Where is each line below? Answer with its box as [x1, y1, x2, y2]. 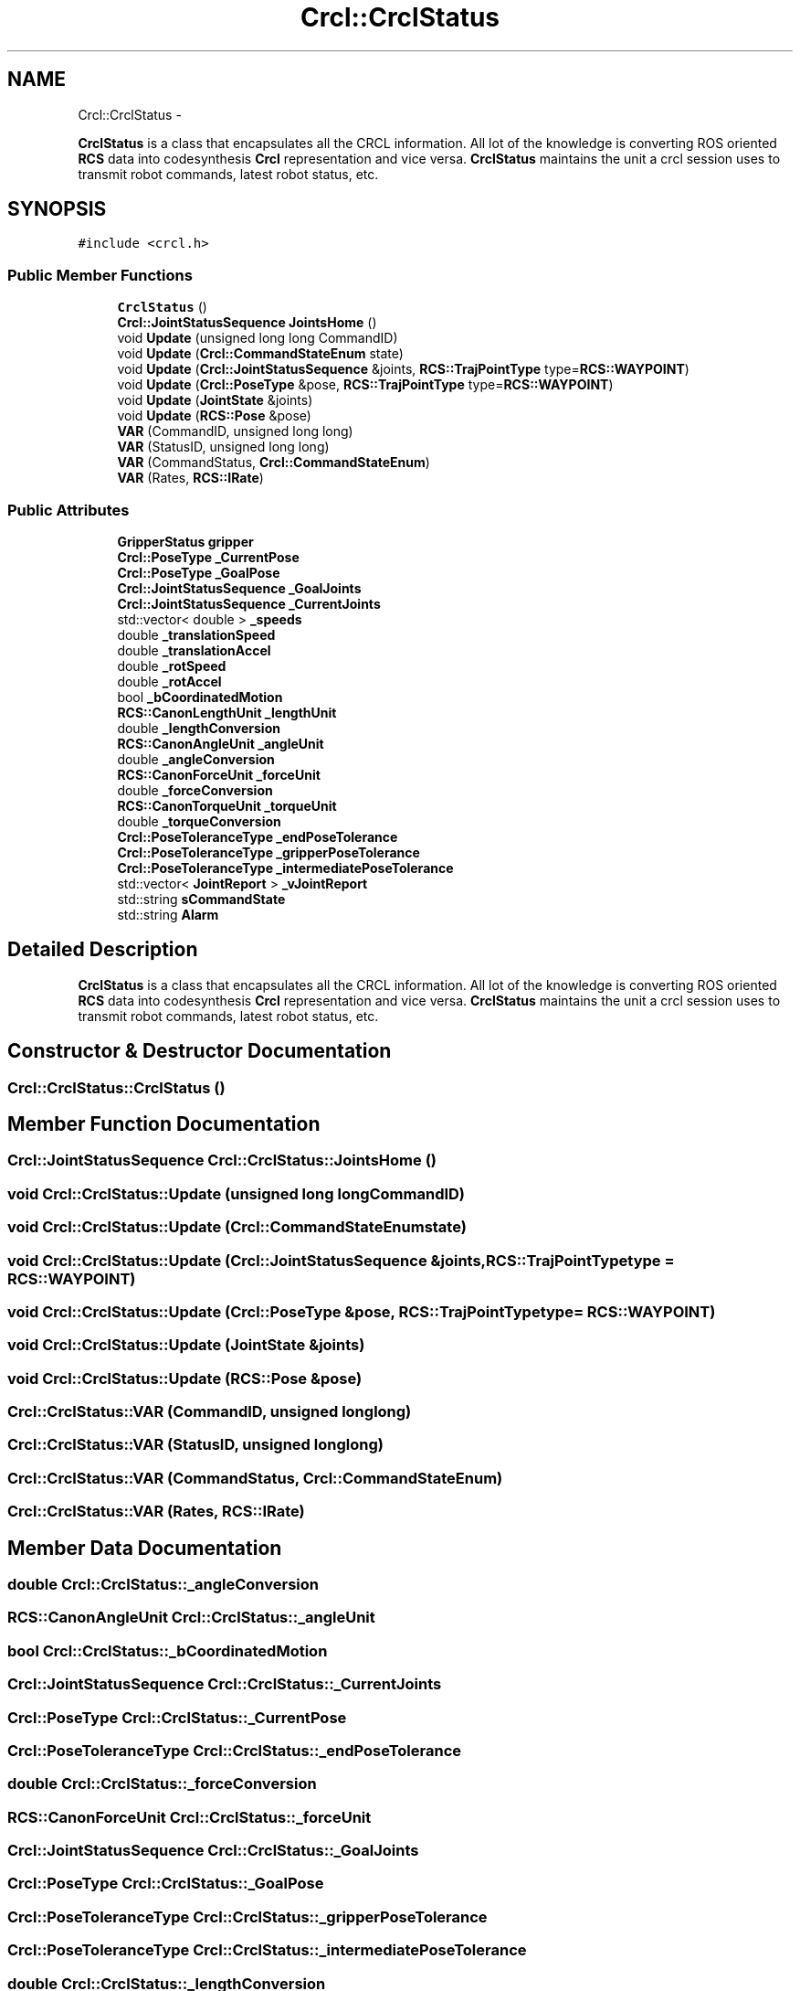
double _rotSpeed [117, 657, 226, 674]
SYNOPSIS [7, 197, 107, 221]
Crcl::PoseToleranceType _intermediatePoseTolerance [117, 859, 454, 876]
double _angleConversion [117, 751, 275, 767]
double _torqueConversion [117, 813, 281, 829]
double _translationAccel [117, 642, 271, 658]
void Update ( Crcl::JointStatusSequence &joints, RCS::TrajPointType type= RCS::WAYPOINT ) [117, 361, 689, 378]
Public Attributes [7, 500, 130, 519]
